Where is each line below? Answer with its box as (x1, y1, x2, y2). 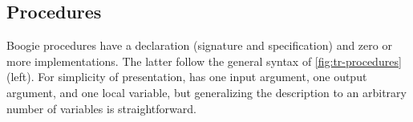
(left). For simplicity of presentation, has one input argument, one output (6, 68, 367, 85)
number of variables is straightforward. (6, 100, 196, 116)
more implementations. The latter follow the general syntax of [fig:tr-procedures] (6, 52, 402, 69)
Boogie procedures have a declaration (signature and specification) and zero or (6, 37, 392, 54)
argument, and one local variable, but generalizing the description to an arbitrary (6, 83, 407, 100)
